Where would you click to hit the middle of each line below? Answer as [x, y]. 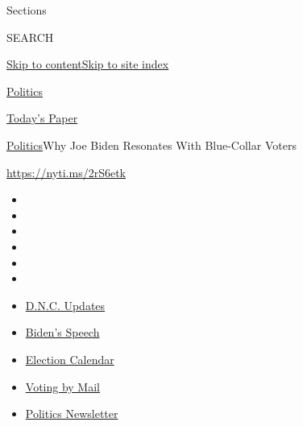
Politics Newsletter [72, 414]
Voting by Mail [62, 386]
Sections [27, 10]
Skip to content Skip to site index [88, 64]
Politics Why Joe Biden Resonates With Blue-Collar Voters [151, 145]
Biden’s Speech [62, 332]
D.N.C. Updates [65, 305]
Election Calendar [70, 359]
